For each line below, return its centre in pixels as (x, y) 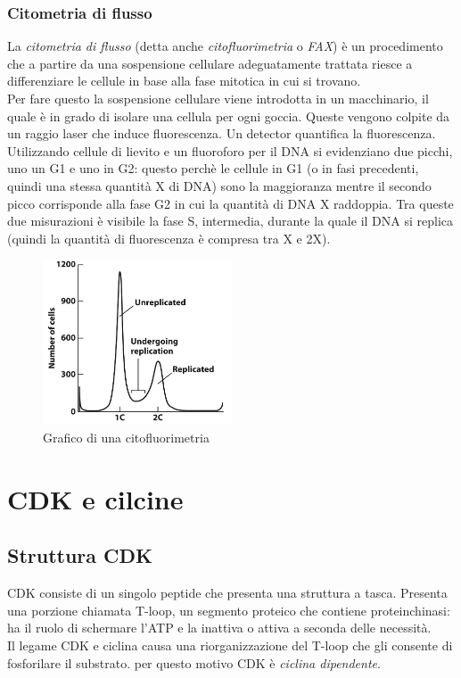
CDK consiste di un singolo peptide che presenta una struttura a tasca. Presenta (227, 593)
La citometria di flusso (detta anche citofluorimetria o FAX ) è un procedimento (225, 46)
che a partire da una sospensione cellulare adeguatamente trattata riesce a (210, 63)
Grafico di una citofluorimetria (126, 438)
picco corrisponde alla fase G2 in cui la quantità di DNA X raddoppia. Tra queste (230, 203)
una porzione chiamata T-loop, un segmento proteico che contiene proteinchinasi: (229, 610)
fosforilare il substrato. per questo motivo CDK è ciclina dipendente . (194, 662)
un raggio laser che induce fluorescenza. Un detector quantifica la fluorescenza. (222, 133)
